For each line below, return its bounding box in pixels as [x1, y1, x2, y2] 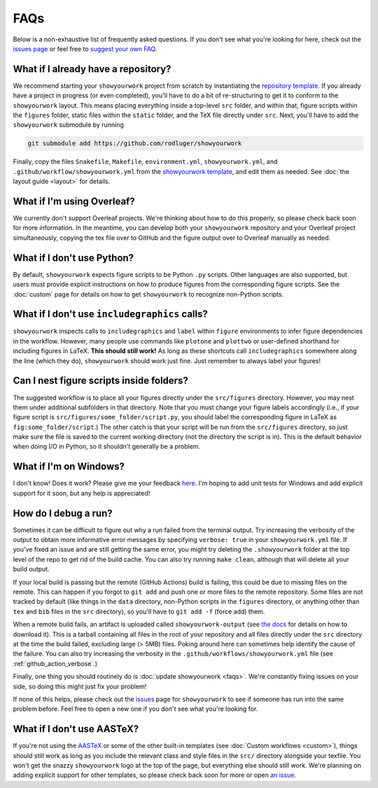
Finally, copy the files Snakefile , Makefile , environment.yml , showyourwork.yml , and [13, 158, 278, 166]
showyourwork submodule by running [13, 121, 124, 129]
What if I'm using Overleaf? [13, 195, 136, 207]
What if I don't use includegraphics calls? [13, 308, 208, 320]
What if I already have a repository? [13, 63, 171, 75]
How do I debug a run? [13, 507, 113, 519]
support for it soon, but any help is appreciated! [13, 489, 150, 497]
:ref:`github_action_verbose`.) [13, 659, 98, 667]
